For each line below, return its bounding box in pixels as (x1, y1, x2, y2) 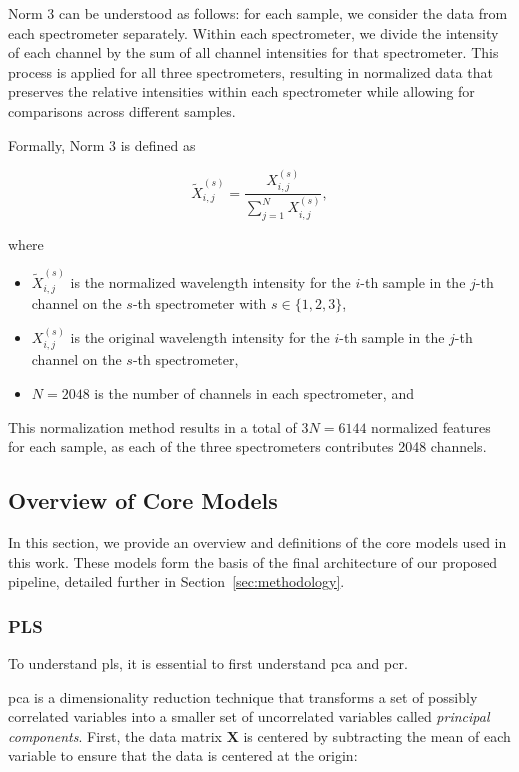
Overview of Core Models (8, 485, 278, 516)
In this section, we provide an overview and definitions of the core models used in (8, 531, 507, 552)
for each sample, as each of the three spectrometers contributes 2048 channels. (8, 436, 487, 457)
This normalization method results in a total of (8, 416, 297, 437)
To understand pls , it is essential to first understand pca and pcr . (8, 652, 408, 673)
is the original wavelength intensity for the (70, 326, 330, 347)
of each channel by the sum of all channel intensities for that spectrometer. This (8, 42, 499, 63)
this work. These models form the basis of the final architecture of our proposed (8, 551, 498, 572)
